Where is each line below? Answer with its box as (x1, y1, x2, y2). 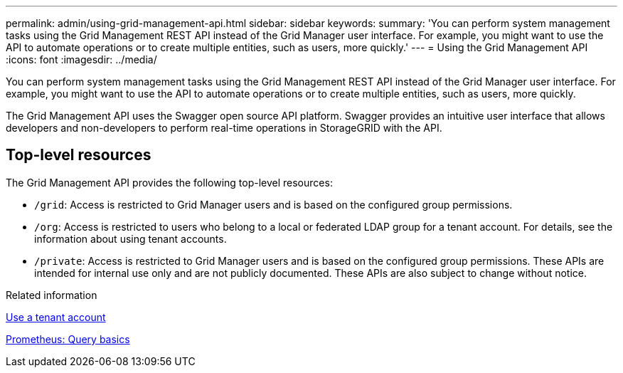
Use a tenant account (6, 310, 106, 323)
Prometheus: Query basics (6, 332, 130, 345)
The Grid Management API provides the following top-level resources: (6, 176, 333, 189)
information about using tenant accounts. (34, 232, 227, 245)
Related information (6, 288, 97, 301)
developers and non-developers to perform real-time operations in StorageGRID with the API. (6, 122, 442, 134)
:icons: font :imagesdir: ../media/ (6, 53, 157, 65)
